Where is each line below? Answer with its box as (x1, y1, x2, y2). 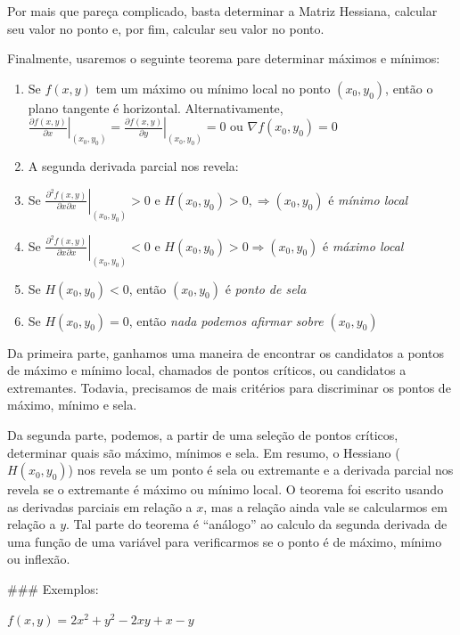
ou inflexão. (7, 550, 70, 568)
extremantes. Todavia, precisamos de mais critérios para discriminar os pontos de (7, 378, 451, 396)
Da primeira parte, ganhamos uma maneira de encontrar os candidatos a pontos (7, 343, 444, 362)
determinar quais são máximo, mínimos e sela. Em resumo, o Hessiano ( (7, 443, 400, 461)
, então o (385, 78, 433, 97)
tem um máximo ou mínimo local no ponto (95, 78, 331, 97)
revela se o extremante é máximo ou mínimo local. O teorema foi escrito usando (7, 480, 444, 499)
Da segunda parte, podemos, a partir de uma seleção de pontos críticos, (7, 425, 398, 444)
